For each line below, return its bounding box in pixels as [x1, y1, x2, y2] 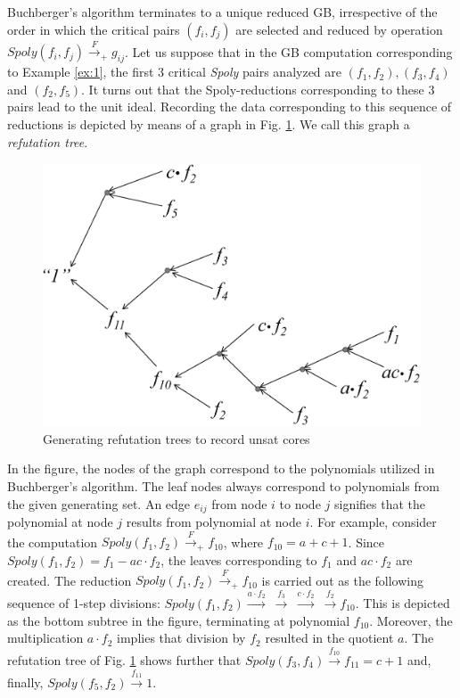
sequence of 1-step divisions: [7, 593, 160, 612]
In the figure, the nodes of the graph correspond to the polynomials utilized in [7, 459, 435, 478]
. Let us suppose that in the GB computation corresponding [125, 42, 453, 61]
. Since [348, 532, 385, 551]
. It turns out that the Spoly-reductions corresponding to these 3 [81, 79, 435, 98]
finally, [7, 672, 44, 691]
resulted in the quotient [265, 628, 394, 647]
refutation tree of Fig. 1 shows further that [7, 650, 242, 669]
